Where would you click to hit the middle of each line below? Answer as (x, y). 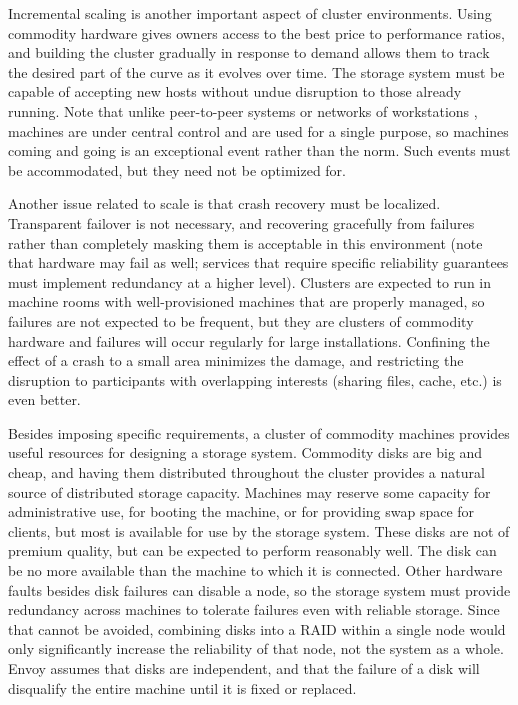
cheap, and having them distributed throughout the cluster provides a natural (246, 472)
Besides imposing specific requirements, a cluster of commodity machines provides (259, 432)
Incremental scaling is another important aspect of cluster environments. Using (250, 13)
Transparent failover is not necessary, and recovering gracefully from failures (241, 222)
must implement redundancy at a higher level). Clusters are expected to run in (250, 281)
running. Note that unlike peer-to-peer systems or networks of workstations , (243, 110)
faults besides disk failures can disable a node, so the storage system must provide (259, 589)
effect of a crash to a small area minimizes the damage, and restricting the (236, 360)
